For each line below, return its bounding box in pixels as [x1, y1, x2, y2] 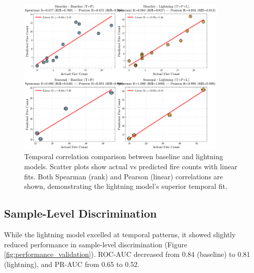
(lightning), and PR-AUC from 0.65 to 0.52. [4, 258, 140, 269]
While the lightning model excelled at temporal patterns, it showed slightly [4, 229, 236, 239]
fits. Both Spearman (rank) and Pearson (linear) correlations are [24, 171, 223, 181]
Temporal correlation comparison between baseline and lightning [24, 151, 223, 162]
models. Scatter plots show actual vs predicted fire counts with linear [24, 161, 237, 171]
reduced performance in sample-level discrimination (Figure [4, 239, 188, 249]
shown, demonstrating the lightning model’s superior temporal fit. [24, 181, 227, 191]
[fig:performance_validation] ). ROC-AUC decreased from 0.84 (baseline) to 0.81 [4, 249, 250, 259]
